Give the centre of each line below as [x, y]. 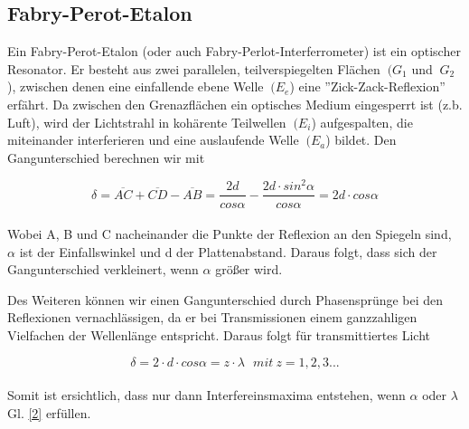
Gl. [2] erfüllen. [49, 412]
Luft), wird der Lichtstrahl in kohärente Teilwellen [147, 122]
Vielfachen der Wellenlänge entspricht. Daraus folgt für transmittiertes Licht [219, 335]
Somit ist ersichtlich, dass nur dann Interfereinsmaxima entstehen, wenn [206, 395]
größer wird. [249, 269]
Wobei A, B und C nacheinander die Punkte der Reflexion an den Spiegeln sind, [230, 234]
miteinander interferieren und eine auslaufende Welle [153, 140]
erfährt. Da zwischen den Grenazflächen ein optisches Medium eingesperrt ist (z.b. [235, 104]
